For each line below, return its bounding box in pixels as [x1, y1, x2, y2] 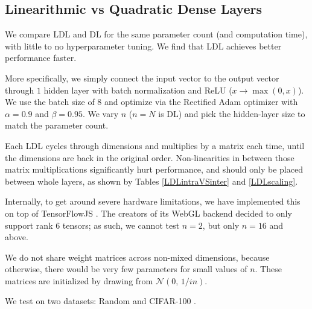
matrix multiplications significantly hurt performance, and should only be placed [5, 163, 303, 176]
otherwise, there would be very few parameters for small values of [5, 263, 247, 275]
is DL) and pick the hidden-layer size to [158, 107, 305, 119]
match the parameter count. [5, 119, 109, 132]
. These [255, 263, 282, 275]
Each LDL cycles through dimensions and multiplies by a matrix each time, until [5, 139, 305, 151]
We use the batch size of [5, 95, 95, 108]
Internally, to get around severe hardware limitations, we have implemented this [5, 195, 301, 208]
